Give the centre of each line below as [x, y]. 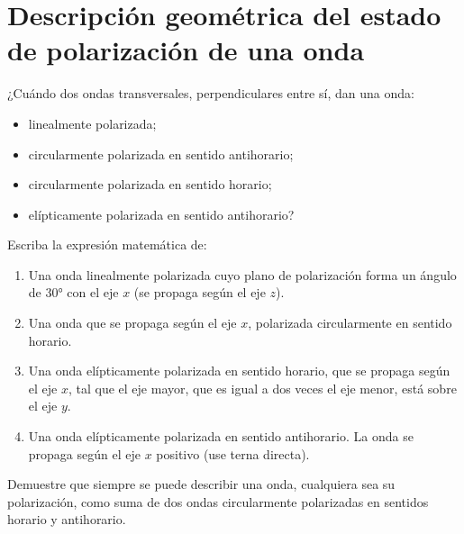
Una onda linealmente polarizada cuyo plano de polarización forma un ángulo [242, 274]
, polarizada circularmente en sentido [350, 323]
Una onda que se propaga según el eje [132, 323]
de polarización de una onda [186, 50]
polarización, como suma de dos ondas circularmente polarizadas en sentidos [218, 501]
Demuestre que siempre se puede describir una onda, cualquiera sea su [201, 484]
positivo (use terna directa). [233, 453]
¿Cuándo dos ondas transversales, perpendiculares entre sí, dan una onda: [211, 93]
